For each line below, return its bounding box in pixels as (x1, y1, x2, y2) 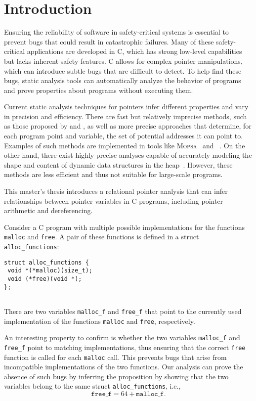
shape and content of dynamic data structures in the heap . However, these (4, 159, 233, 170)
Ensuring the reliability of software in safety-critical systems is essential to (4, 27, 229, 37)
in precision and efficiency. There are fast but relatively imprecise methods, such (4, 111, 247, 121)
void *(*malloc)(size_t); (7, 267, 92, 274)
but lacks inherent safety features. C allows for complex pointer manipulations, (4, 55, 243, 66)
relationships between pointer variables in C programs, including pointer (4, 195, 223, 206)
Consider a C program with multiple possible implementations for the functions (4, 222, 245, 232)
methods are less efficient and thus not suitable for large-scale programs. (4, 169, 223, 179)
